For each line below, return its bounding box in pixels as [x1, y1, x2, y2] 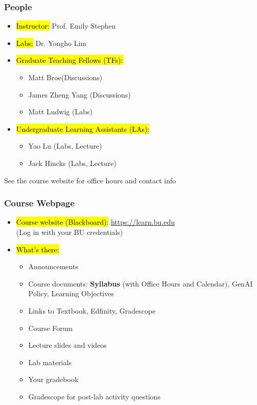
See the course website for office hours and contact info [4, 175, 176, 185]
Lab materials [28, 356, 72, 367]
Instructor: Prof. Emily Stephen [16, 20, 116, 31]
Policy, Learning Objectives [28, 288, 114, 299]
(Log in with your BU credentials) [16, 226, 123, 237]
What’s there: [16, 244, 59, 254]
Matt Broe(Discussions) [28, 72, 103, 82]
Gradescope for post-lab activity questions [28, 391, 160, 401]
